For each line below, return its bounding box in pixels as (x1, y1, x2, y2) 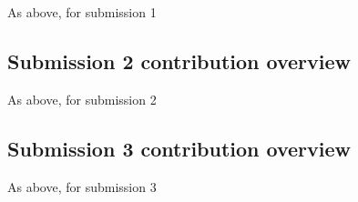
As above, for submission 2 (7, 89, 157, 108)
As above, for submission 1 (7, 3, 157, 21)
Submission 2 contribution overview (7, 46, 352, 75)
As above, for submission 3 (7, 177, 157, 196)
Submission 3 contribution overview (7, 134, 352, 162)
